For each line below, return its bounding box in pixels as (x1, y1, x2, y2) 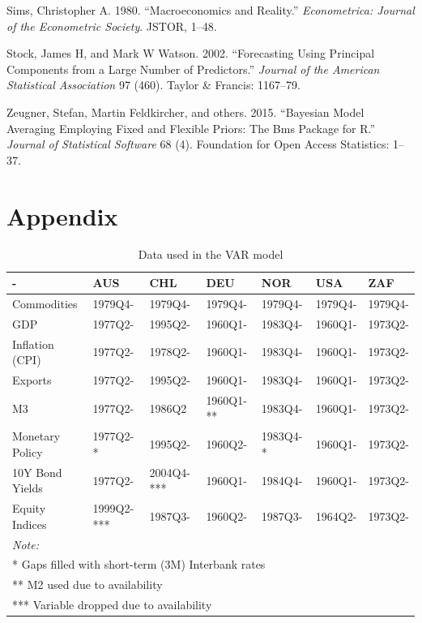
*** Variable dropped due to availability (12, 596, 212, 613)
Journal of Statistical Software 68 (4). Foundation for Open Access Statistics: (6, 135, 390, 153)
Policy (12, 443, 43, 460)
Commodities (12, 294, 78, 311)
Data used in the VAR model (138, 246, 283, 263)
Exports (12, 372, 52, 389)
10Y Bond (12, 463, 62, 480)
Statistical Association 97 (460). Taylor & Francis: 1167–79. (6, 76, 301, 93)
